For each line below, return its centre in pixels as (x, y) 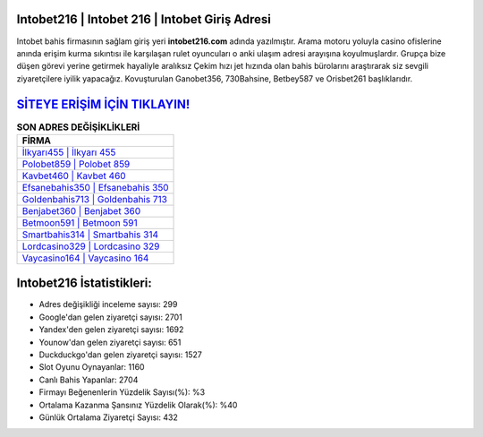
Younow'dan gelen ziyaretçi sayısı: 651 (110, 342)
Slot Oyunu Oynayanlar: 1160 (92, 367)
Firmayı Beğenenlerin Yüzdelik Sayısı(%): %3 (122, 392)
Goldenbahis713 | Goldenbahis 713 (94, 199)
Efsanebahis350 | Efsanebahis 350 (95, 187)
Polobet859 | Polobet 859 (76, 164)
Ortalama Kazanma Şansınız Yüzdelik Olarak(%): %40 (138, 405)
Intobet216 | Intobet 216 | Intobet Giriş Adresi (144, 19)
